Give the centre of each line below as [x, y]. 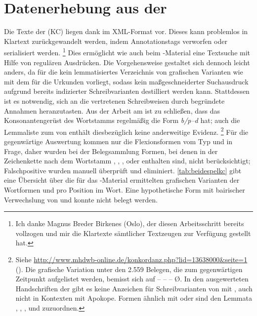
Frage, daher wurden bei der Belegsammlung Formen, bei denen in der [111, 151]
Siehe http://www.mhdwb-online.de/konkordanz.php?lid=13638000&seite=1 [131, 259]
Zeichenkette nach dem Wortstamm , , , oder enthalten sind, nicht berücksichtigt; [127, 161]
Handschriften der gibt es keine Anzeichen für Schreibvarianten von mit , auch [134, 288]
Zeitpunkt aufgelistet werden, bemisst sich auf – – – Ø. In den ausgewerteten [132, 279]
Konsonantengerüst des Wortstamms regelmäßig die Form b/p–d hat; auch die [122, 120]
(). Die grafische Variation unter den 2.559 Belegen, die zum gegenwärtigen [129, 269]
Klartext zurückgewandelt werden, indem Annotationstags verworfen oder [116, 41]
